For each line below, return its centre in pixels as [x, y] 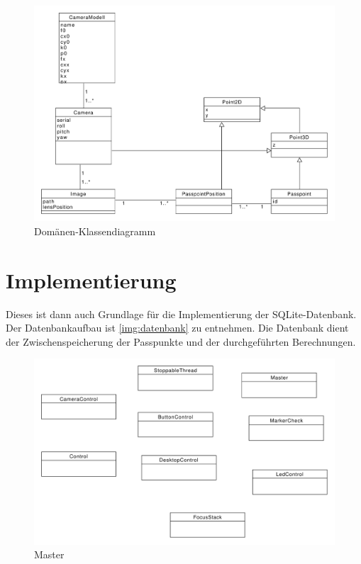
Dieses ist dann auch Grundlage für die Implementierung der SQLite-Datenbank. [181, 314]
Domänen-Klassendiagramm [95, 231]
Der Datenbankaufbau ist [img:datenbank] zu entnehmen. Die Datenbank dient [177, 328]
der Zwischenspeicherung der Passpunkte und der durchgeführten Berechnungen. [181, 341]
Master [49, 554]
